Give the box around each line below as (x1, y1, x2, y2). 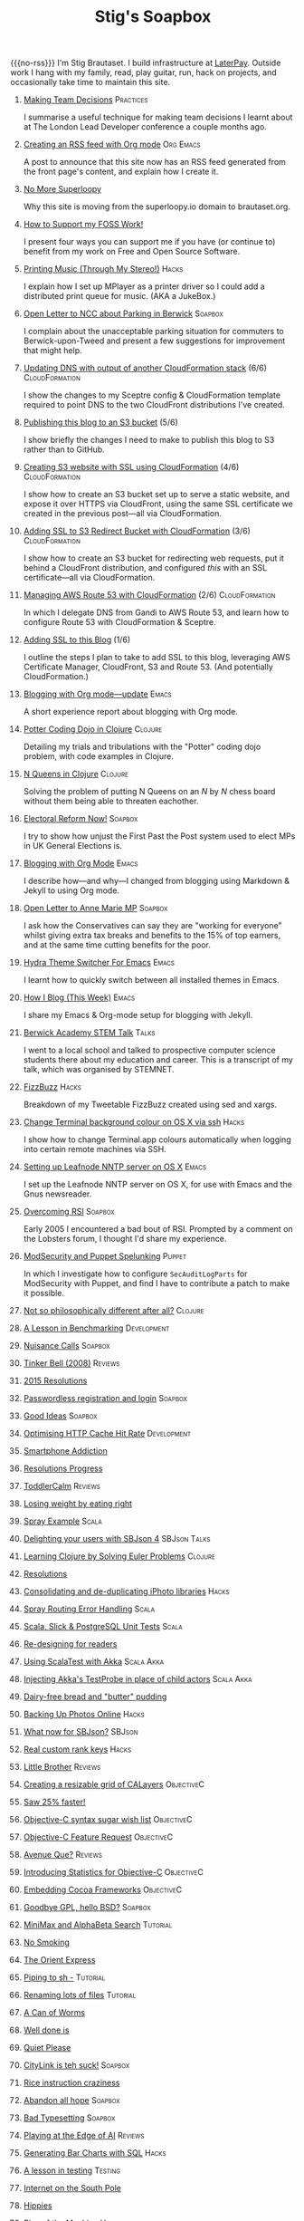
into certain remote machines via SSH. (23, 1144, 166, 1155)
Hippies (23, 2200, 52, 2211)
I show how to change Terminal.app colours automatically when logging (23, 1134, 292, 1145)
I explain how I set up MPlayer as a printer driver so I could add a (23, 281, 265, 292)
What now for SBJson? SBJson (23, 1726, 138, 1737)
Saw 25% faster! (23, 1796, 86, 1808)
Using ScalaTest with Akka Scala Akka (23, 1656, 165, 1668)
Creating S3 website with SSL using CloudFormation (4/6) (23, 462, 240, 473)
